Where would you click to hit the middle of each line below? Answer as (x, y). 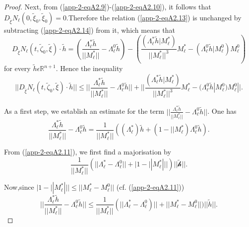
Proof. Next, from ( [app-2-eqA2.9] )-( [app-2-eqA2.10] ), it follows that (108, 6)
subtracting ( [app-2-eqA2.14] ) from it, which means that (90, 30)
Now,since (19, 187)
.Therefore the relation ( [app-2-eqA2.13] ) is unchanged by (154, 17)
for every (17, 68)
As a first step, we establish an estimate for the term (84, 111)
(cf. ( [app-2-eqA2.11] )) (150, 187)
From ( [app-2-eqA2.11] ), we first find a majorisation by (88, 152)
